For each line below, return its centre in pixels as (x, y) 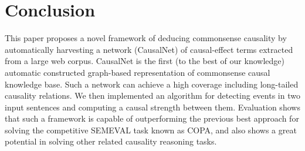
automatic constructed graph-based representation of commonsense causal (138, 72)
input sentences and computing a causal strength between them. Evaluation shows (152, 107)
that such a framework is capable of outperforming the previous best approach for (152, 118)
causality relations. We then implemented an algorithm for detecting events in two (152, 95)
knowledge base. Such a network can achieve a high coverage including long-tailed (152, 84)
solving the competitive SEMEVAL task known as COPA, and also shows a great (151, 130)
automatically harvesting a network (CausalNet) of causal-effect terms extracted (149, 49)
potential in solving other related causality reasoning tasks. (111, 141)
